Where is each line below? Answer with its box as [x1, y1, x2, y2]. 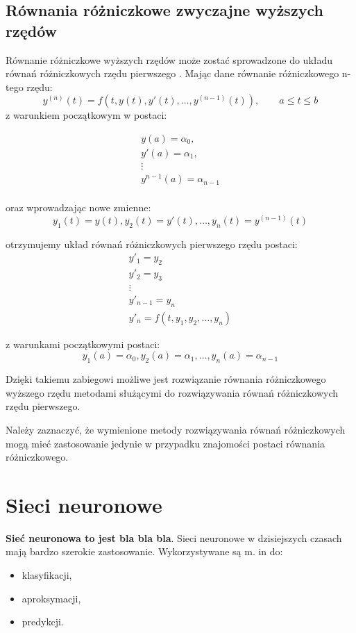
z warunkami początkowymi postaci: [6, 336, 160, 351]
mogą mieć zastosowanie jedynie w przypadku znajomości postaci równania [6, 436, 325, 450]
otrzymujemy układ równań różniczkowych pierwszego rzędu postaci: [6, 236, 298, 251]
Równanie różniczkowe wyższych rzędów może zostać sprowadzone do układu [6, 52, 333, 67]
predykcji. [22, 614, 64, 629]
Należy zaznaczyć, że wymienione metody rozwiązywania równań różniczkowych [6, 422, 346, 436]
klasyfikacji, [22, 568, 72, 582]
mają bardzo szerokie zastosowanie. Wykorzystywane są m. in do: [6, 544, 283, 559]
